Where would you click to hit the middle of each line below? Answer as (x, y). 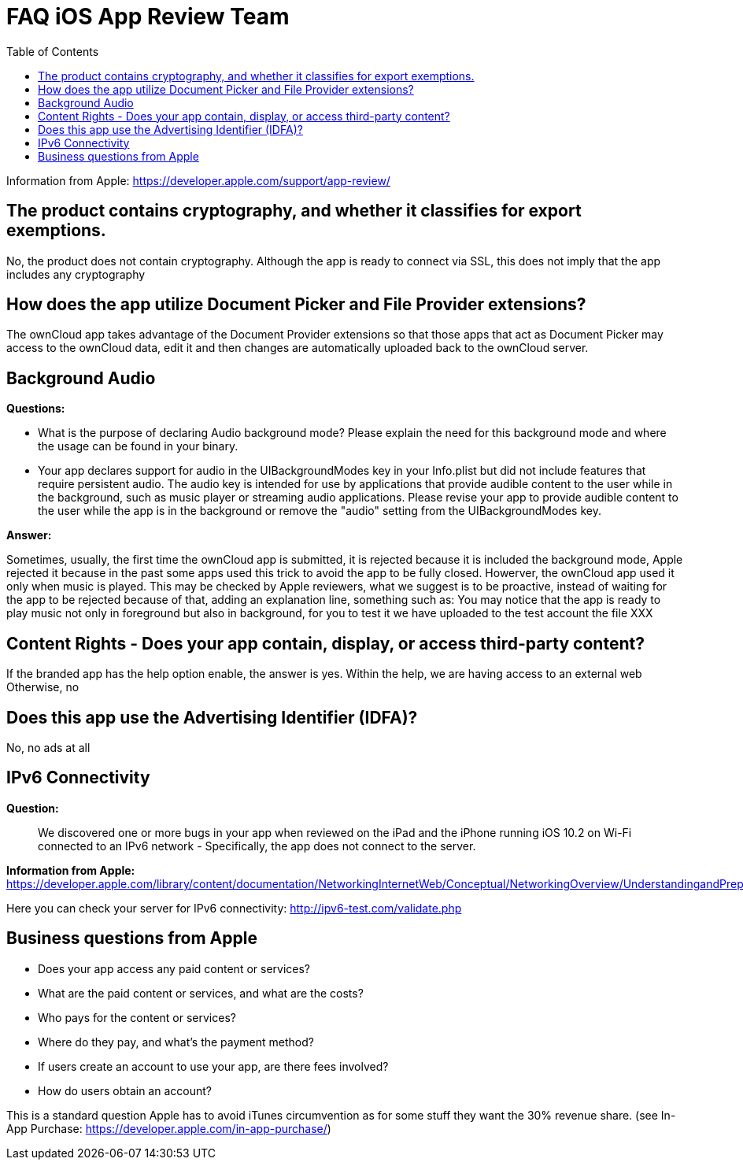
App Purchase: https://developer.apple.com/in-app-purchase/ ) (169, 1128)
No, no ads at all (48, 747)
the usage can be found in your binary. (138, 446)
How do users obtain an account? (125, 1090)
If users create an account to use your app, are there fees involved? (213, 1066)
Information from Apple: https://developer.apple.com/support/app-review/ (198, 180)
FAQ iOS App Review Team (148, 17)
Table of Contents (53, 51)
